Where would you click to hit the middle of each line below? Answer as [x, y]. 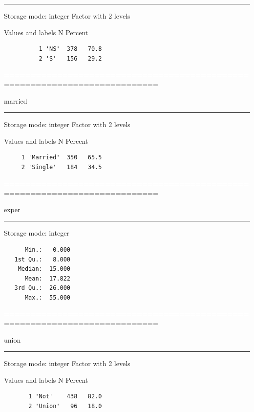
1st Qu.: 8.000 [42, 259]
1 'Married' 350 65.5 [62, 158]
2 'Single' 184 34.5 [62, 167]
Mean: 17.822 [48, 278]
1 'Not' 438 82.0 [65, 397]
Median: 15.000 [44, 269]
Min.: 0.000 [48, 249]
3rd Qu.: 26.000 [42, 288]
